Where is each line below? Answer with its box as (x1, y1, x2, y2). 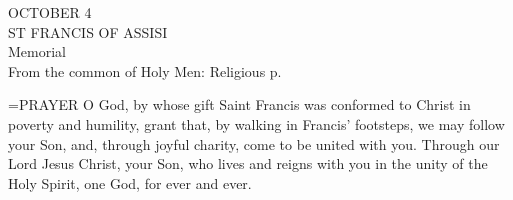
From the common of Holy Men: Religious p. (8, 60, 282, 81)
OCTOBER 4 (8, 2, 92, 22)
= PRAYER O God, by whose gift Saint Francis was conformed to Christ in (8, 94, 471, 115)
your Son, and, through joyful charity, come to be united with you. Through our (8, 133, 500, 154)
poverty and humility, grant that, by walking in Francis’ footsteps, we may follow (8, 113, 505, 134)
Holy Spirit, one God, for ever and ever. (8, 172, 252, 193)
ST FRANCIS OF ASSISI (8, 21, 168, 42)
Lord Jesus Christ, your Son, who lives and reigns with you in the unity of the (8, 153, 488, 174)
